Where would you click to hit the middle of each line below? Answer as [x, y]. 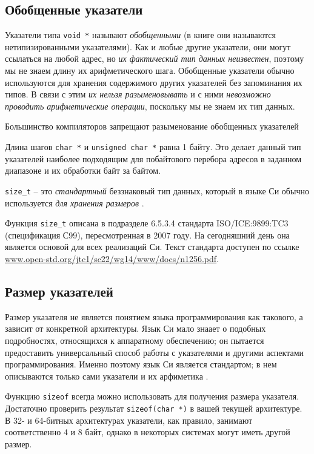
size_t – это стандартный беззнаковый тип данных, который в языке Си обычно [157, 190]
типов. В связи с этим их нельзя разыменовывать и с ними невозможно [138, 94]
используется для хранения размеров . [75, 202]
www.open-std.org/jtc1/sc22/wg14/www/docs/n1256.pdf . [112, 258]
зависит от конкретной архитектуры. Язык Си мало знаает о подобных [135, 328]
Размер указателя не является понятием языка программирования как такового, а [154, 316]
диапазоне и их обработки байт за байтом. [83, 170]
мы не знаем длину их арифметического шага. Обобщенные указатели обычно [150, 71]
